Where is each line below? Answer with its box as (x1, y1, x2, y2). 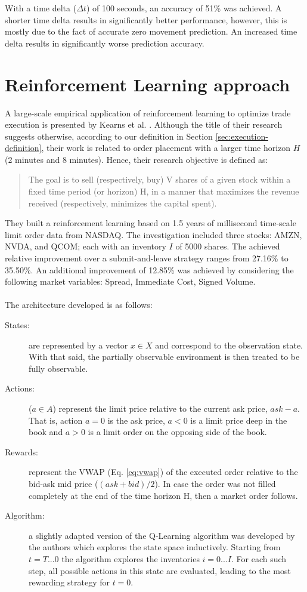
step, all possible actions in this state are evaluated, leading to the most (29, 564, 291, 576)
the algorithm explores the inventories (61, 552, 200, 565)
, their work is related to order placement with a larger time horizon (41, 141, 291, 154)
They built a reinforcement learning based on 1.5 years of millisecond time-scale (5, 217, 296, 229)
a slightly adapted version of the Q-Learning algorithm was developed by (29, 529, 295, 541)
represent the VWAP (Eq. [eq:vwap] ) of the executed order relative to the (29, 465, 298, 478)
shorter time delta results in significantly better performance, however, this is (5, 13, 287, 26)
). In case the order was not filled (154, 477, 276, 489)
